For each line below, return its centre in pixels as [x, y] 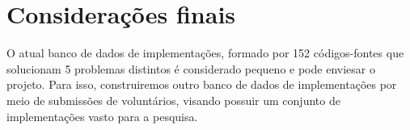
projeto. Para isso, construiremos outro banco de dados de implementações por [202, 84]
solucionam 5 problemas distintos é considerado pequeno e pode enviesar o [191, 68]
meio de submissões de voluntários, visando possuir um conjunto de [173, 100]
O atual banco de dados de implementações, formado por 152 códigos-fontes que [205, 53]
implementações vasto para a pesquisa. [102, 116]
